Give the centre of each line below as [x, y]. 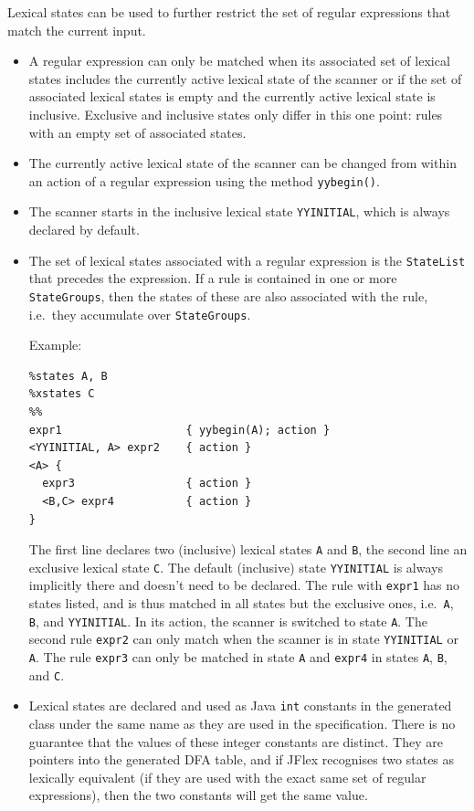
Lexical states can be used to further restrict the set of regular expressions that [229, 12]
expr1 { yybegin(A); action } [179, 430]
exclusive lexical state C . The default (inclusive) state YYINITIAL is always [236, 567]
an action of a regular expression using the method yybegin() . [204, 180]
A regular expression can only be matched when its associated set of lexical [239, 61]
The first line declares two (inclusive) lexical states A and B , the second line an [248, 549]
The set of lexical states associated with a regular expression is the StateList [247, 260]
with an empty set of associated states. [137, 132]
